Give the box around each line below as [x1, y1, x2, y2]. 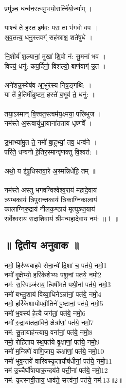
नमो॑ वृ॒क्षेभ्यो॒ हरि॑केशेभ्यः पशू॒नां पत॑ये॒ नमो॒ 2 [4, 270, 102, 280]
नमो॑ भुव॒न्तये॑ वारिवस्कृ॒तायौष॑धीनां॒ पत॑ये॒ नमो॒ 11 [4, 355, 112, 366]
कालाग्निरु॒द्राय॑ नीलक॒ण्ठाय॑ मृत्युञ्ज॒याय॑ [4, 204, 95, 214]
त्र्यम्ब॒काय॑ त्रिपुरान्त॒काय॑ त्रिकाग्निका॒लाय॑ [4, 194, 97, 204]
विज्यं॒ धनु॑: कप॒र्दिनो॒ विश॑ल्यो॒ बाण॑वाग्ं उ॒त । [4, 60, 106, 71]
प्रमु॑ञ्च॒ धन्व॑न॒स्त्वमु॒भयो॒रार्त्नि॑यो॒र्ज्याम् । [4, 3, 92, 13]
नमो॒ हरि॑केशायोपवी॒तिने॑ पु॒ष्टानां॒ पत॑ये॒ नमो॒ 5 [4, 298, 103, 309]
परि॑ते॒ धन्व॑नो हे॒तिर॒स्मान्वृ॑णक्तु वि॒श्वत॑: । [4, 146, 98, 156]
